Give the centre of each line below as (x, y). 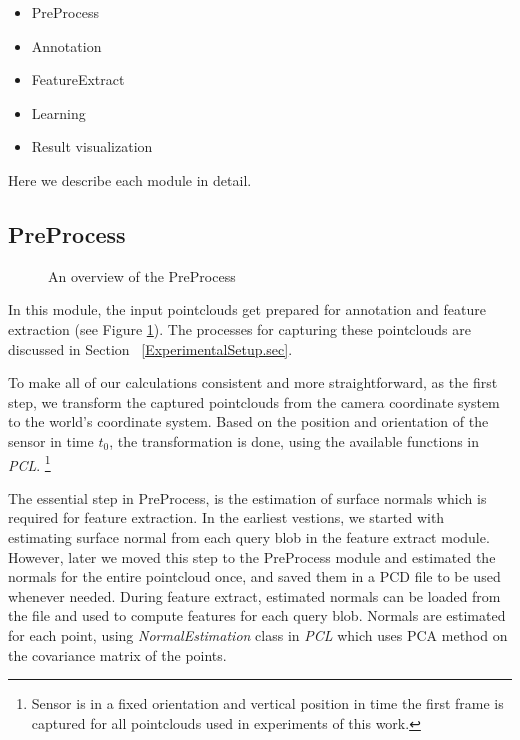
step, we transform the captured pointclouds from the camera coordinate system (254, 401)
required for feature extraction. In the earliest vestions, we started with (226, 517)
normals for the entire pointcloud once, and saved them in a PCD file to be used (254, 576)
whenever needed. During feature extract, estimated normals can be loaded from (254, 595)
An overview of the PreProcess (142, 275)
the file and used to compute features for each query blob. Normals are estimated (257, 615)
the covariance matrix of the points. (117, 654)
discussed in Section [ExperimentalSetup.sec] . (150, 348)
